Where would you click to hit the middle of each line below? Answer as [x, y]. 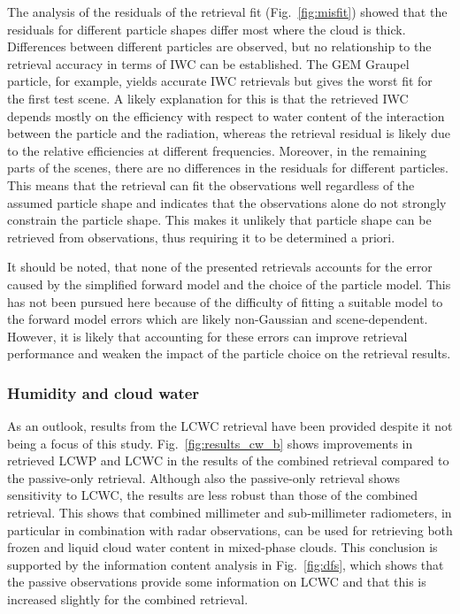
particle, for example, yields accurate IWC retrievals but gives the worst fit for [220, 81]
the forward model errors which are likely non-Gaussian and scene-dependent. [218, 319]
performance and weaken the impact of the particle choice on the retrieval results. [229, 353]
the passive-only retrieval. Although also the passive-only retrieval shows [204, 477]
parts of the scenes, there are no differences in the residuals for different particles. [228, 168]
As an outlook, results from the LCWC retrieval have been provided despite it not [230, 426]
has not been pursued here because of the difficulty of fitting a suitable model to [225, 301]
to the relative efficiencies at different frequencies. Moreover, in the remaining [217, 150]
